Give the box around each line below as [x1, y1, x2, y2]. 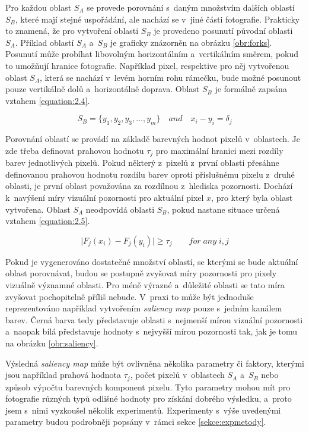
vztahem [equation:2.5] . [5, 215, 90, 227]
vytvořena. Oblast [5, 203, 71, 215]
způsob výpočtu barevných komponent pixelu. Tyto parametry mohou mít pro [5, 380, 291, 393]
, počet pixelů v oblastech [130, 368, 225, 381]
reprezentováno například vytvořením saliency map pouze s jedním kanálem [5, 302, 282, 314]
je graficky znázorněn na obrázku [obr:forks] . [110, 36, 272, 48]
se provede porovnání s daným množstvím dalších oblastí [87, 1, 295, 13]
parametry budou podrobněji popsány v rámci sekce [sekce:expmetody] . [5, 415, 266, 428]
